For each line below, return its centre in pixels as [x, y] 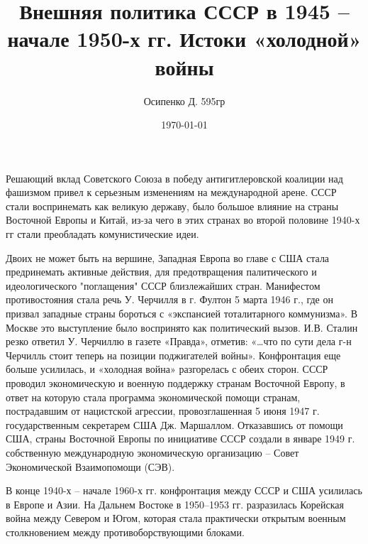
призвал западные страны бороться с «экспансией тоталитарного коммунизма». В [182, 314]
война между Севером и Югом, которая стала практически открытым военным [176, 518]
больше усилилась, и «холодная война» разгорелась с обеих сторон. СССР [167, 369]
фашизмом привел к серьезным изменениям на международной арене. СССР [171, 192]
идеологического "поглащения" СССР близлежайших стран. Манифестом [163, 285]
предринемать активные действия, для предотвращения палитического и [161, 272]
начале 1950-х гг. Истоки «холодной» [184, 39]
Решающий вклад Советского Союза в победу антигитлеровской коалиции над [174, 178]
